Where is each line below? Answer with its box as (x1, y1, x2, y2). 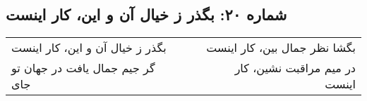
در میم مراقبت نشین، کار (234, 60, 356, 76)
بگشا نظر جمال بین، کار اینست (206, 39, 356, 56)
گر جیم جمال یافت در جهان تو (11, 60, 155, 76)
